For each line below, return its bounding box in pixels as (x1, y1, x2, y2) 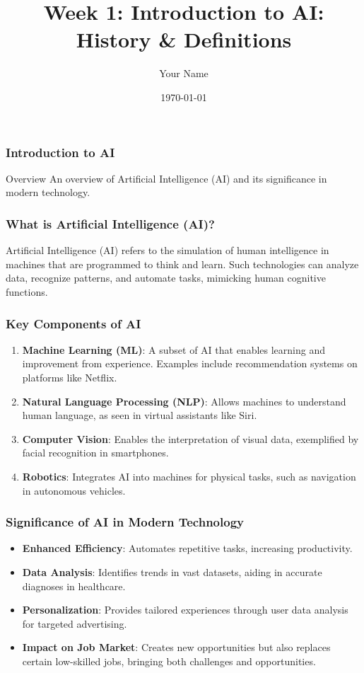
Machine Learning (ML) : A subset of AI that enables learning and (22, 342, 326, 357)
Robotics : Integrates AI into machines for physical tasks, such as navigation (22, 468, 356, 483)
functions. (6, 284, 48, 299)
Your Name (159, 66, 209, 81)
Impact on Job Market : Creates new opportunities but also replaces (22, 640, 331, 655)
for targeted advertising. (22, 616, 127, 631)
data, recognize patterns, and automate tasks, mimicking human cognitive (6, 270, 326, 285)
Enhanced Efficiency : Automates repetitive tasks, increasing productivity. (22, 541, 353, 556)
